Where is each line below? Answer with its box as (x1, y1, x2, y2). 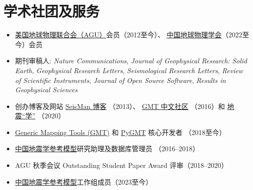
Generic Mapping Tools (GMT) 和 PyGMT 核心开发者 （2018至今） (15, 127, 226, 137)
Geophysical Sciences (15, 84, 77, 95)
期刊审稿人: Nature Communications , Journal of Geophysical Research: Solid (15, 55, 247, 66)
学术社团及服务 (3, 1, 100, 21)
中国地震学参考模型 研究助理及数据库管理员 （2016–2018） (15, 143, 200, 154)
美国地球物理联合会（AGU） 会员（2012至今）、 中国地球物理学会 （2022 (15, 29, 243, 40)
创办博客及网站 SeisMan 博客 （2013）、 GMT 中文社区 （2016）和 (15, 101, 225, 111)
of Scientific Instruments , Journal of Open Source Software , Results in (15, 75, 226, 85)
